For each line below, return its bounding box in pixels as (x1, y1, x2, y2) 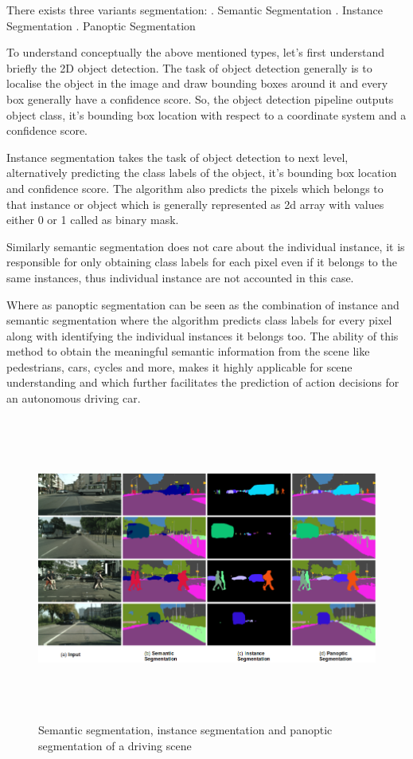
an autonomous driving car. (6, 390, 141, 407)
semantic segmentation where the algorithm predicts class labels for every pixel (6, 312, 392, 328)
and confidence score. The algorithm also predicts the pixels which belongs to (6, 179, 384, 196)
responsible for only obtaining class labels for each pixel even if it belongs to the (6, 254, 397, 270)
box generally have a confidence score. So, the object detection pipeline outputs (6, 90, 394, 107)
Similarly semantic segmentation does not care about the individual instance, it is (6, 238, 405, 254)
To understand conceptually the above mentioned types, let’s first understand (6, 44, 384, 61)
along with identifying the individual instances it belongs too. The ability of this (6, 327, 399, 344)
